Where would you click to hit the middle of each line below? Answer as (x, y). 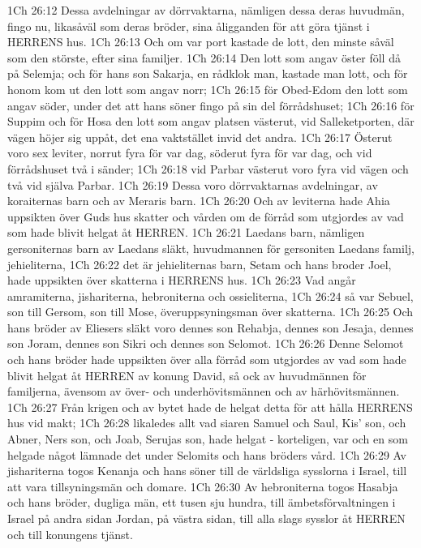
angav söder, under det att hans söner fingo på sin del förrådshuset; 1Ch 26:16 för (211, 105)
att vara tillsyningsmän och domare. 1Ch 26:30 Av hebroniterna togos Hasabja (203, 486)
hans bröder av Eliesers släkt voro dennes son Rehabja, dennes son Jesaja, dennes (210, 327)
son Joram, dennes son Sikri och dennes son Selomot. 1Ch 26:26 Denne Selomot (206, 343)
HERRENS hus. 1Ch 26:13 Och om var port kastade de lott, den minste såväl (201, 42)
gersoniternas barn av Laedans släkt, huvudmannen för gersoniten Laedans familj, (211, 248)
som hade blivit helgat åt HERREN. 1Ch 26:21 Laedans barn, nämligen (186, 232)
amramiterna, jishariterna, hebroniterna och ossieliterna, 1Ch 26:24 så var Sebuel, (210, 295)
